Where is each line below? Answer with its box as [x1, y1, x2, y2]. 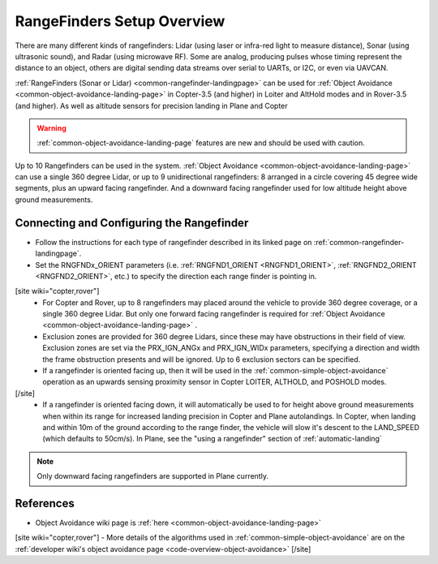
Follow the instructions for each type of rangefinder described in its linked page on [35, 237, 312, 247]
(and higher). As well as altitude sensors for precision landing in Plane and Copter [15, 101, 288, 110]
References [15, 496, 75, 510]
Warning [36, 123, 67, 133]
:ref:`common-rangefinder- [313, 237, 405, 247]
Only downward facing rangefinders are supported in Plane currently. [36, 471, 269, 481]
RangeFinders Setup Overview [15, 12, 225, 30]
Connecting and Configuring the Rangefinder [15, 216, 249, 230]
